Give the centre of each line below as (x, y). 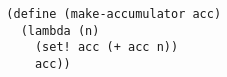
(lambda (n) (60, 30)
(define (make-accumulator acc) (114, 14)
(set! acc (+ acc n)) (106, 47)
